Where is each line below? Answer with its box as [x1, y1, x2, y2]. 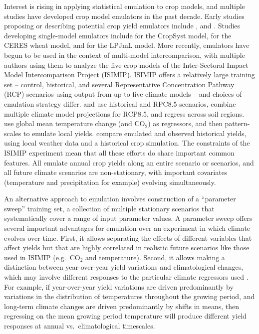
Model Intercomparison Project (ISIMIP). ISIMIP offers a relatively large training [4, 69, 255, 80]
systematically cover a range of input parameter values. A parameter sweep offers [4, 213, 253, 223]
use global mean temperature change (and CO [4, 118, 145, 129]
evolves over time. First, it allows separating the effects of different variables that [4, 232, 252, 243]
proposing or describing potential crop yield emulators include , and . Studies [4, 20, 241, 31]
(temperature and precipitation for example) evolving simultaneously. [4, 176, 216, 187]
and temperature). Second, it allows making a [85, 252, 225, 262]
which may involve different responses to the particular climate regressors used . [4, 272, 249, 282]
